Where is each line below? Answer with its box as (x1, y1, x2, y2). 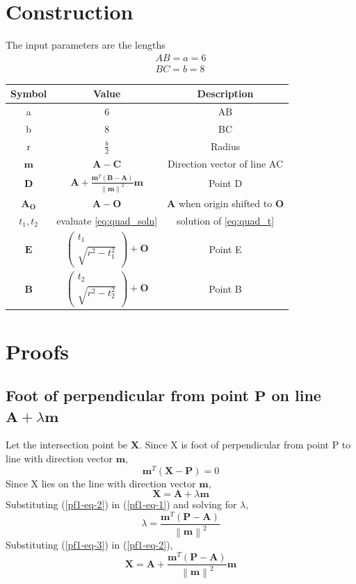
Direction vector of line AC (168, 156, 284, 170)
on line (271, 384, 321, 406)
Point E (209, 241, 242, 256)
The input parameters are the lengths (6, 38, 165, 52)
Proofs (6, 336, 69, 365)
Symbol (10, 86, 47, 101)
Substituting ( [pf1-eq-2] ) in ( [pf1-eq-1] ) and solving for (6, 497, 237, 512)
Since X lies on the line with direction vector (6, 476, 196, 490)
